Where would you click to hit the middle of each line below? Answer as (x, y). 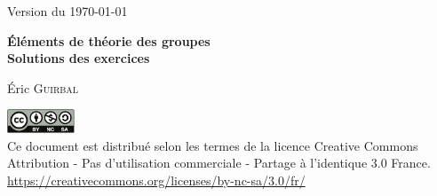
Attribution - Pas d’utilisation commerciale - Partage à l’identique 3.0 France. (219, 163)
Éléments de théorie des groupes (109, 40)
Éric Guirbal (43, 87)
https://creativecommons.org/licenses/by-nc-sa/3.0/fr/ (156, 180)
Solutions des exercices (79, 58)
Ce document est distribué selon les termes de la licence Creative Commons (213, 145)
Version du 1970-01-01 (68, 11)
